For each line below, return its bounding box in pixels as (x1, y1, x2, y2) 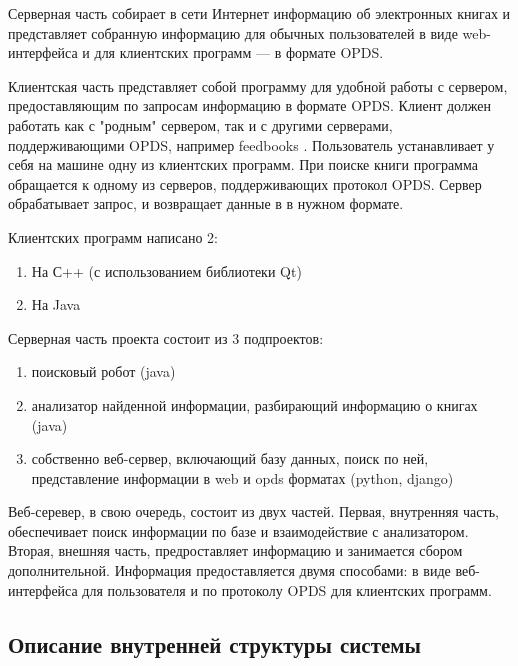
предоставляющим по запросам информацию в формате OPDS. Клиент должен (8, 95, 492, 116)
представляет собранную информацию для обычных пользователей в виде (8, 22, 458, 43)
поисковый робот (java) (31, 361, 176, 382)
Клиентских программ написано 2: (8, 226, 218, 247)
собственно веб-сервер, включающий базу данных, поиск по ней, (31, 448, 429, 469)
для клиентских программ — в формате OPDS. (94, 42, 384, 63)
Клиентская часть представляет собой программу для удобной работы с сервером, (8, 75, 508, 96)
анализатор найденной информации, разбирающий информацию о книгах (31, 394, 478, 415)
